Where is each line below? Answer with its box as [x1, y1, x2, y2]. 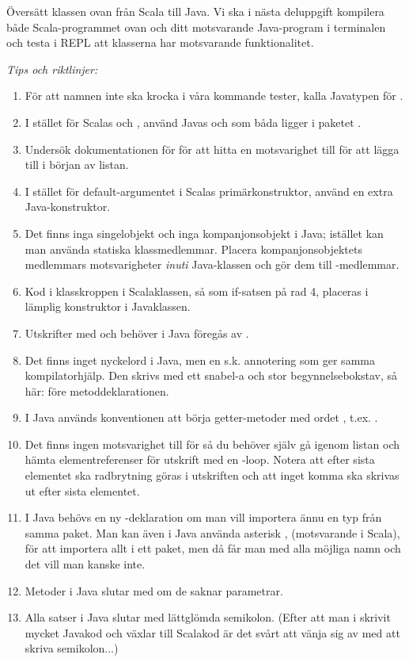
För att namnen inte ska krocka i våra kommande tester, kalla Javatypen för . [25, 87, 403, 104]
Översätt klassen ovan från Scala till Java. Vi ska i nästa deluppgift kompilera [6, 3, 384, 19]
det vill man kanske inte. [25, 556, 146, 572]
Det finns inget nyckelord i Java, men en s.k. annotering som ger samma [25, 351, 375, 368]
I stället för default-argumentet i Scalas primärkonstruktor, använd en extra [25, 182, 393, 199]
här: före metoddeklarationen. [25, 382, 169, 399]
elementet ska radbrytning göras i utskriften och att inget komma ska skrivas [25, 467, 400, 484]
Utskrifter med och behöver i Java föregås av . [25, 324, 249, 341]
